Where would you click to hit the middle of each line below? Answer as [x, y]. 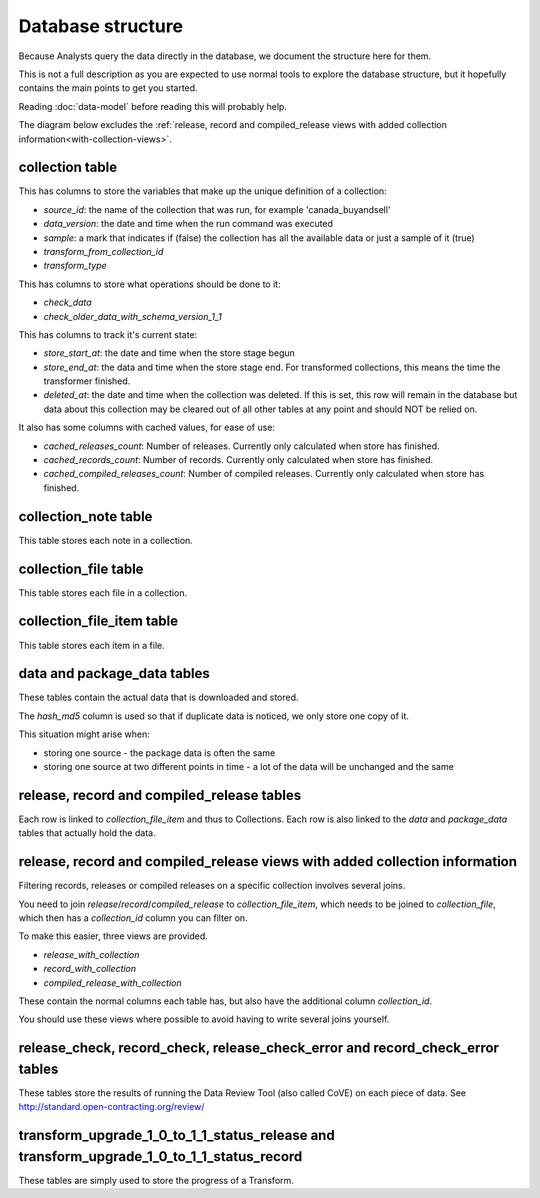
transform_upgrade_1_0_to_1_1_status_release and [176, 1135]
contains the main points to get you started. [108, 88]
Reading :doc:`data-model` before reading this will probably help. [152, 106]
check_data [67, 302]
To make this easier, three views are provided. [113, 936]
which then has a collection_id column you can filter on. [133, 918]
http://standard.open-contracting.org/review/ [111, 1107]
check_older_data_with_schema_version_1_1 [132, 316]
